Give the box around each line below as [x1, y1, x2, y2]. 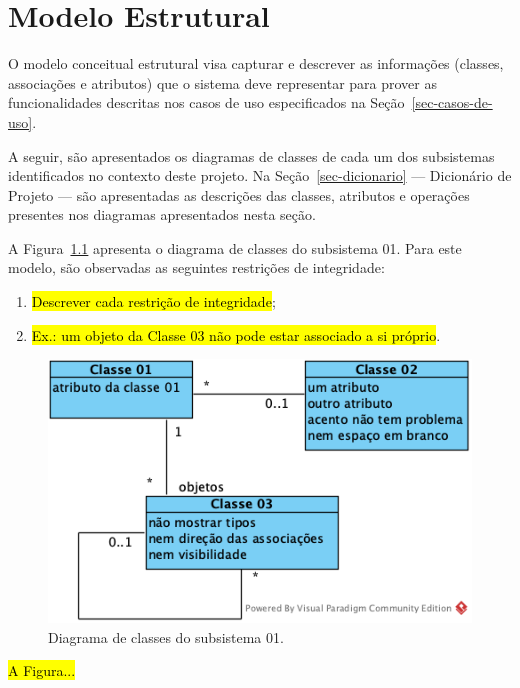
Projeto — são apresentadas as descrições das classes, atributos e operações [8, 184, 470, 205]
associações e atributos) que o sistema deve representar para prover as [8, 72, 437, 93]
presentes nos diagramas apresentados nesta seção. [8, 204, 316, 225]
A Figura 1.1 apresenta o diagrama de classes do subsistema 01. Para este [8, 237, 462, 258]
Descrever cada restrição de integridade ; [31, 291, 276, 312]
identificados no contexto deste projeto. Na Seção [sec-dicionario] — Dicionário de [8, 165, 512, 186]
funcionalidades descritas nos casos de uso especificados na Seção [8, 92, 405, 113]
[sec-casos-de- [411, 92, 493, 113]
